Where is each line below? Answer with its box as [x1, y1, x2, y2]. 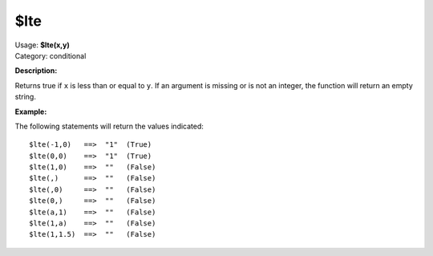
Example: [14, 107, 47, 116]
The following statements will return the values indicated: [14, 121, 204, 131]
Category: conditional [14, 51, 87, 60]
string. [14, 92, 36, 102]
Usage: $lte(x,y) [14, 40, 70, 50]
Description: [14, 66, 58, 75]
